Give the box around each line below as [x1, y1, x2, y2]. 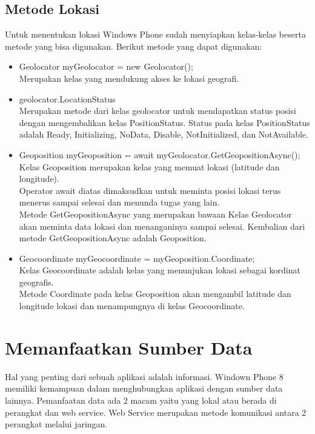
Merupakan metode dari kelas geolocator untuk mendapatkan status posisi [19, 104, 296, 117]
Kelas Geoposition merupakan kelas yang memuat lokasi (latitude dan [19, 160, 280, 173]
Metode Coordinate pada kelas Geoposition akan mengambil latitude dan [19, 287, 291, 300]
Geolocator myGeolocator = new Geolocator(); [19, 60, 193, 73]
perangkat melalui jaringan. [5, 418, 108, 430]
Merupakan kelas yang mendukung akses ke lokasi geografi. [19, 72, 239, 84]
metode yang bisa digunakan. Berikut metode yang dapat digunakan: [5, 39, 262, 52]
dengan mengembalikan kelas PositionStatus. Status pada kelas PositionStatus [19, 116, 310, 129]
